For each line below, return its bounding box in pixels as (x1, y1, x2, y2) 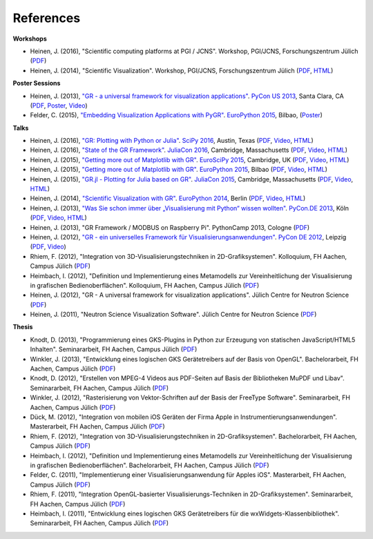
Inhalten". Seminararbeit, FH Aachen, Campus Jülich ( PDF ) (30, 345, 198, 353)
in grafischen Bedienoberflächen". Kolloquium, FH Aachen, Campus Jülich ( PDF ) (30, 281, 260, 289)
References (12, 10, 81, 26)
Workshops (12, 35, 48, 43)
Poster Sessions (12, 79, 61, 88)
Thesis (12, 323, 33, 331)
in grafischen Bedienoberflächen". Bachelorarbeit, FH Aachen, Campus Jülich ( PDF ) (30, 461, 269, 469)
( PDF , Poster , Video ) (30, 101, 88, 110)
